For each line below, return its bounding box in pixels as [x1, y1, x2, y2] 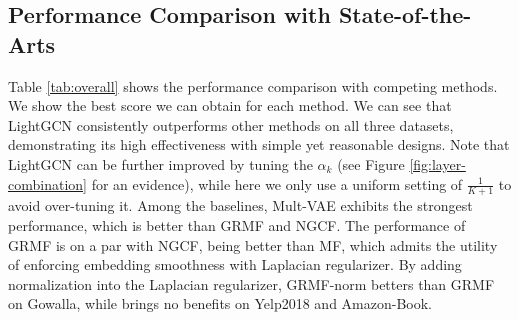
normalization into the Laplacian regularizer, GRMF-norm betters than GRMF [8, 273, 495, 294]
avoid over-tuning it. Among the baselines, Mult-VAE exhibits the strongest [8, 195, 473, 216]
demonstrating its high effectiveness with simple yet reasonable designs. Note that [8, 134, 510, 155]
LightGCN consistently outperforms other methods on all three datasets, [8, 114, 454, 135]
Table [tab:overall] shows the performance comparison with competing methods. [8, 75, 498, 96]
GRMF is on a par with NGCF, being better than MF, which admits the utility [8, 234, 498, 255]
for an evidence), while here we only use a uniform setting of [91, 173, 463, 194]
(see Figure [337, 153, 405, 174]
